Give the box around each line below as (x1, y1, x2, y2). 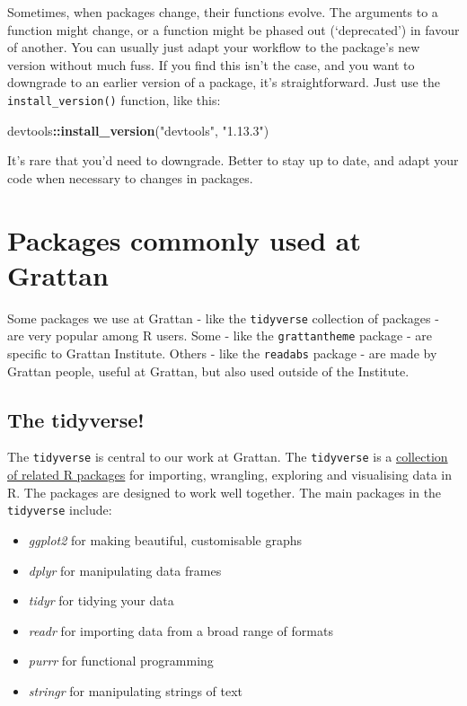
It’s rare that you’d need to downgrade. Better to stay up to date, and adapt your (7, 151, 459, 170)
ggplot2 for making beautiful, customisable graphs (28, 530, 303, 549)
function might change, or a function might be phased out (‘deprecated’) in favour (7, 20, 460, 39)
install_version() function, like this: (7, 90, 221, 109)
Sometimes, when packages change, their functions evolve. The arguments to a (7, 3, 438, 21)
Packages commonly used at (7, 221, 361, 258)
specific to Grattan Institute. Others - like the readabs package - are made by (7, 344, 437, 363)
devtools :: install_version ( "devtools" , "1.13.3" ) (7, 120, 269, 139)
